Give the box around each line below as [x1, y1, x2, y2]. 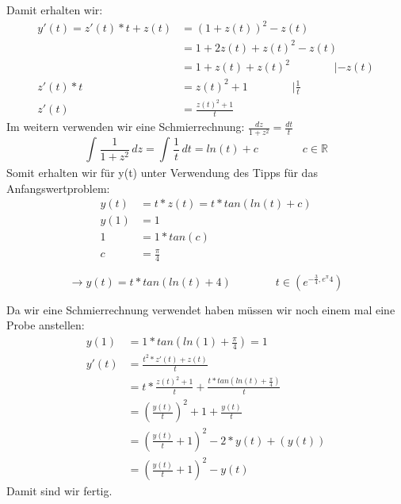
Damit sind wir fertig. [6, 483, 113, 499]
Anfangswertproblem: [6, 179, 110, 196]
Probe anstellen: [6, 317, 85, 333]
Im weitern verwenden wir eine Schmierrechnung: [6, 118, 245, 135]
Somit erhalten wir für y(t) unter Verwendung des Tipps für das [6, 164, 318, 181]
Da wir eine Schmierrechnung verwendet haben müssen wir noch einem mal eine [6, 301, 395, 317]
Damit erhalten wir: [6, 2, 103, 17]
